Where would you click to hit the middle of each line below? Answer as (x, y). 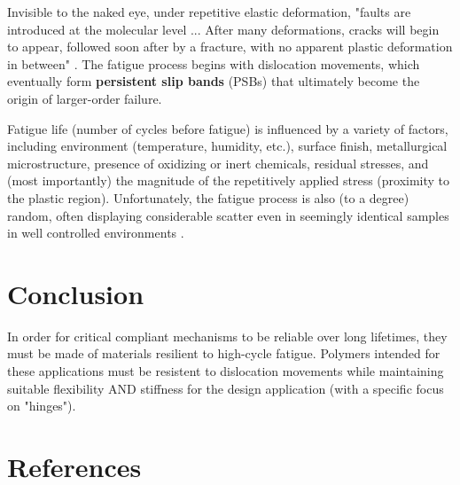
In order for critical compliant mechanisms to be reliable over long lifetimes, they (227, 336)
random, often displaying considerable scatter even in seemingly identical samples (228, 215)
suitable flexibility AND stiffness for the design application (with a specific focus (226, 388)
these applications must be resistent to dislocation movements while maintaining (226, 371)
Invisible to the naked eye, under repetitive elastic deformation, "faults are (209, 12)
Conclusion (76, 293)
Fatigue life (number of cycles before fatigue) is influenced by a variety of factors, (228, 128)
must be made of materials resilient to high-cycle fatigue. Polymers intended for (224, 353)
